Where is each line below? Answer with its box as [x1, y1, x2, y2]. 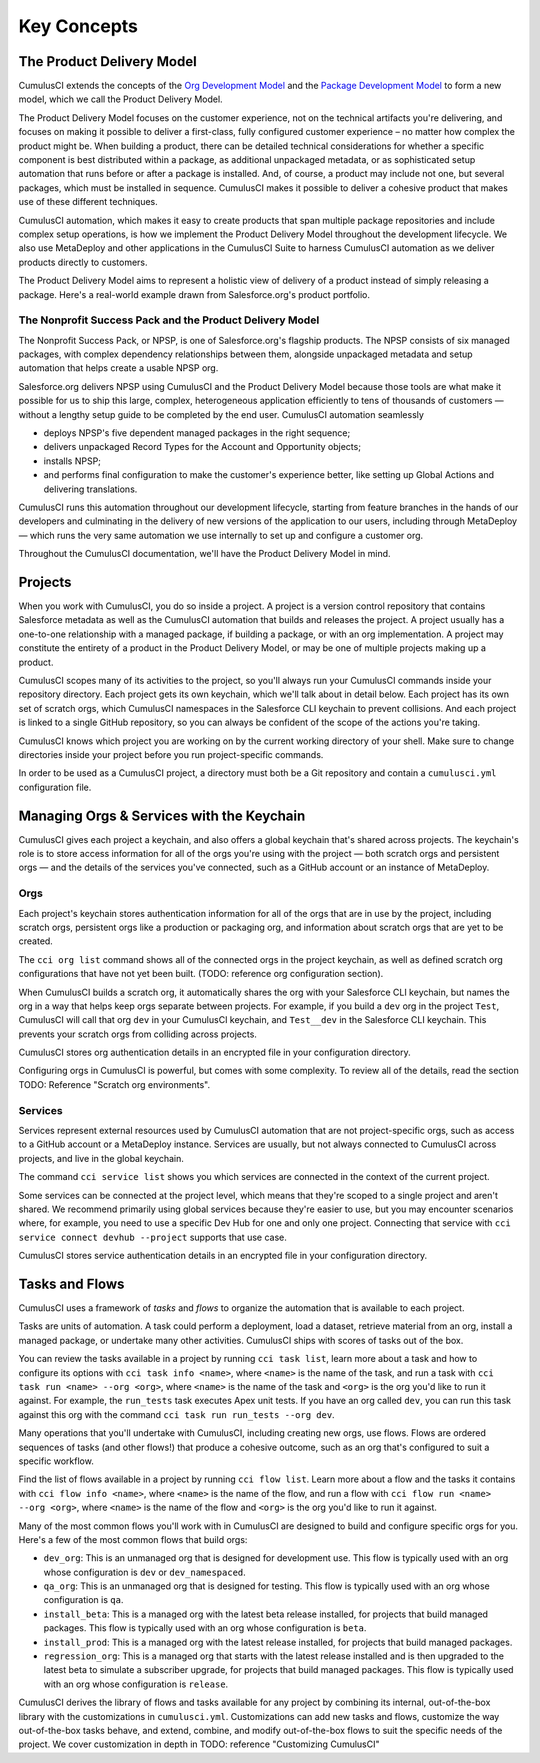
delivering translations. [43, 483, 138, 495]
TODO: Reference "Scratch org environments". [18, 1078, 210, 1090]
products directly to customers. [18, 256, 149, 268]
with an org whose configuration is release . [43, 1678, 229, 1690]
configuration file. [18, 781, 92, 793]
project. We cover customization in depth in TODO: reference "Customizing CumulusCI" [18, 1738, 380, 1750]
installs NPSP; [43, 455, 102, 467]
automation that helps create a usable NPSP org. [18, 362, 219, 374]
